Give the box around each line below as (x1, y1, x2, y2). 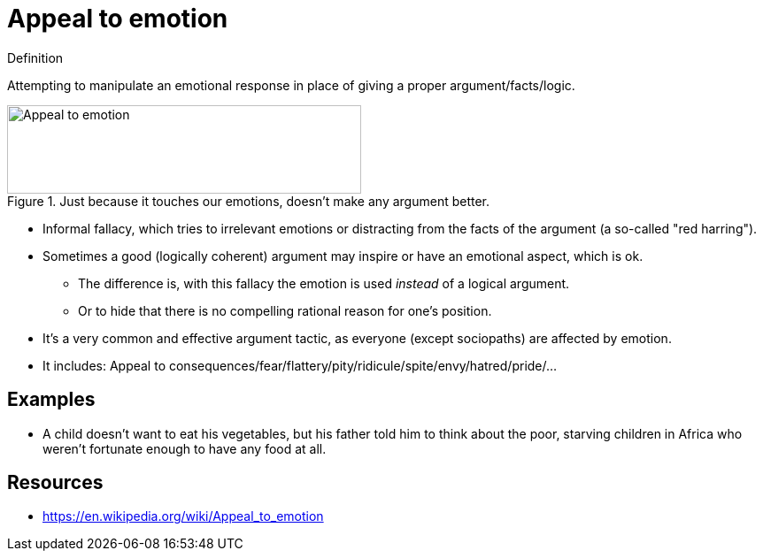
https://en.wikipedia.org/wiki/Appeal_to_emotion (42, 508, 324, 524)
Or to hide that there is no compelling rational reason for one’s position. (78, 302, 492, 318)
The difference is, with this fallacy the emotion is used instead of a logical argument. (78, 275, 570, 291)
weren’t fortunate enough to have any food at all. (42, 440, 327, 456)
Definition (7, 50, 64, 65)
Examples (7, 388, 96, 411)
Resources (7, 471, 104, 494)
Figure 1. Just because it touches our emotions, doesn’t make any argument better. (7, 193, 490, 209)
